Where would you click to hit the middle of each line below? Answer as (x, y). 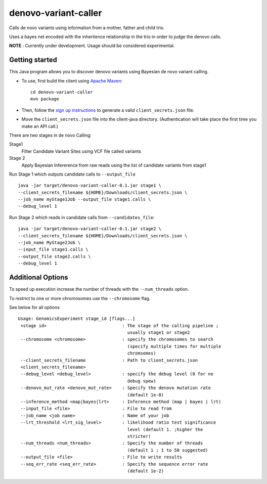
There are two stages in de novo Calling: (50, 135)
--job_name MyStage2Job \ (49, 243)
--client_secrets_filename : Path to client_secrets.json (109, 360)
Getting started (33, 60)
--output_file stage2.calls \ (55, 256)
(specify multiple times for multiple (174, 346)
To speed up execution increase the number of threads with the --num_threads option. (99, 289)
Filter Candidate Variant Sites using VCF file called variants (81, 151)
